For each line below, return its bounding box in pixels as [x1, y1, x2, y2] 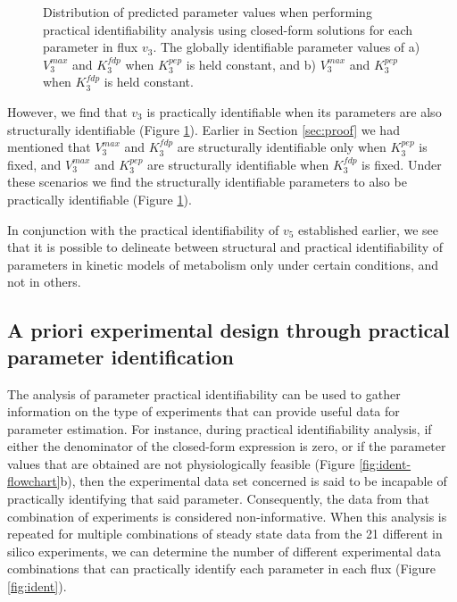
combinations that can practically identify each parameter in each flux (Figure [7, 559, 436, 578]
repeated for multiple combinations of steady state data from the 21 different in [7, 524, 443, 543]
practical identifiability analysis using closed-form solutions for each [43, 20, 412, 38]
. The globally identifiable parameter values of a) [153, 38, 420, 56]
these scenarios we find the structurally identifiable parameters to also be [7, 172, 407, 191]
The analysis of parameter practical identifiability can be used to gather [7, 384, 401, 403]
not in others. [7, 272, 81, 291]
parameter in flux [43, 38, 138, 56]
